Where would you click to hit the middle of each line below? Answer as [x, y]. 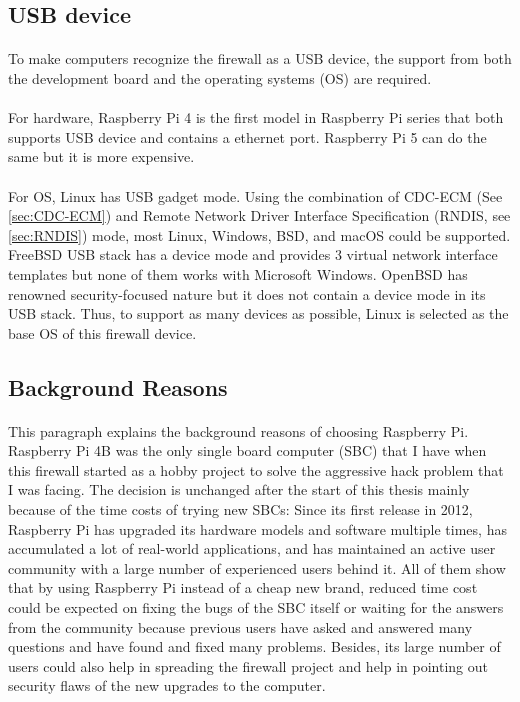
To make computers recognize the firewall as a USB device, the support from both [260, 58]
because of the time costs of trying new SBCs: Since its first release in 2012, [240, 509]
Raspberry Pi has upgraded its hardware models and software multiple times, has [257, 528]
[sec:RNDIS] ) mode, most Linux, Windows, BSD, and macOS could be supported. [259, 234]
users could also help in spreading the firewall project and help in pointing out [248, 665]
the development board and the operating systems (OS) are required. [220, 77]
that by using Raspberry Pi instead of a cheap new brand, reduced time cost [243, 587]
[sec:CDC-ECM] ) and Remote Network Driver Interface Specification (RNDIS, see [259, 215]
